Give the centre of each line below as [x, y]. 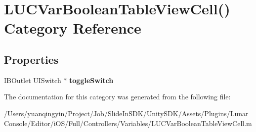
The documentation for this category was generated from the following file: [117, 97]
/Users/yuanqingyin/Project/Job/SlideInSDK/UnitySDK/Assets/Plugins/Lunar [126, 113]
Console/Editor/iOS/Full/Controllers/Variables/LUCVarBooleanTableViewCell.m [128, 123]
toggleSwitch [91, 80]
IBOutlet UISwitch [33, 80]
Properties [31, 59]
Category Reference [73, 28]
